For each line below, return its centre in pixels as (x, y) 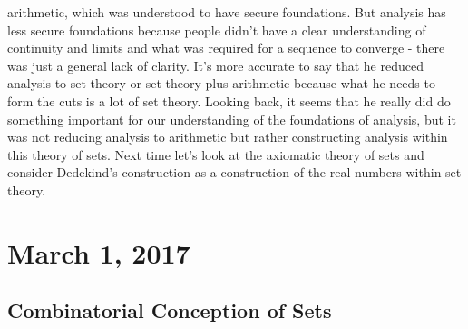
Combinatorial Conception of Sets (170, 310)
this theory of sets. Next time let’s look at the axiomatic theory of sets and (216, 154)
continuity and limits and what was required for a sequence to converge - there (226, 48)
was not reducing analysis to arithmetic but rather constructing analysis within (228, 137)
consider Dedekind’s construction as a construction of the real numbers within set (234, 172)
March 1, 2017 (99, 252)
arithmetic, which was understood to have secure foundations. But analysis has (227, 12)
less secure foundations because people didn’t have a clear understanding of (217, 30)
